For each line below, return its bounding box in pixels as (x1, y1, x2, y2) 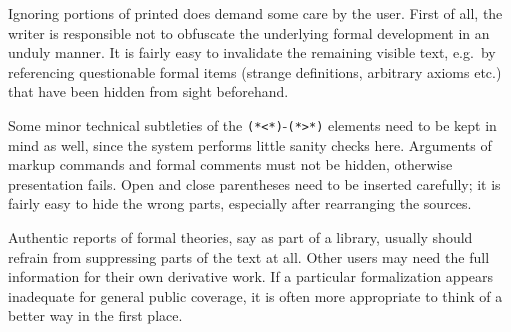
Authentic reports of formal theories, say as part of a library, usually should (8, 227, 473, 247)
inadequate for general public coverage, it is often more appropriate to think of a (8, 285, 503, 306)
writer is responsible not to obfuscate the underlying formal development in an (8, 22, 490, 43)
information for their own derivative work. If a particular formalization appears (8, 266, 494, 287)
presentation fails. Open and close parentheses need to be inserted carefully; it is (8, 173, 501, 194)
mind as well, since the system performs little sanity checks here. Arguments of (8, 134, 492, 155)
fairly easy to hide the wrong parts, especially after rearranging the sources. (8, 193, 472, 214)
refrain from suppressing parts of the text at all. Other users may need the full (8, 246, 490, 267)
